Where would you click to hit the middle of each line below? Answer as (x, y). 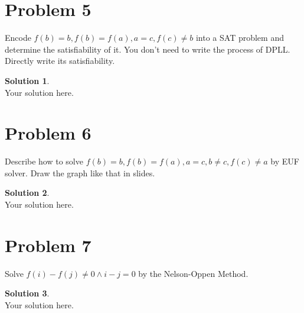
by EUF (285, 161)
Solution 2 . (27, 193)
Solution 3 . (27, 293)
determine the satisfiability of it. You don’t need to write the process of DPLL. (148, 49)
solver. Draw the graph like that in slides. (80, 172)
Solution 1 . (27, 80)
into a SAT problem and (240, 38)
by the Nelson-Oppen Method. (193, 273)
